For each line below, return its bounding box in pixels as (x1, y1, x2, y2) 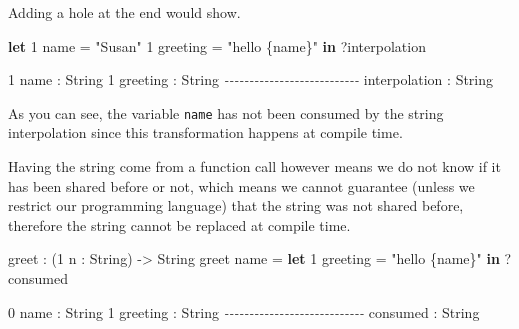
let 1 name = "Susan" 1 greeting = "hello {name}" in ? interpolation (8, 35, 426, 56)
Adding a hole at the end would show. (8, 2, 241, 22)
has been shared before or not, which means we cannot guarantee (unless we (8, 175, 475, 196)
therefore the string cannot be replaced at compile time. (8, 214, 351, 235)
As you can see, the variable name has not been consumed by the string (8, 102, 444, 123)
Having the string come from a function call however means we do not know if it (8, 156, 501, 177)
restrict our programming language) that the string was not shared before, (8, 195, 464, 216)
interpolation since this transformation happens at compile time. (8, 122, 403, 143)
